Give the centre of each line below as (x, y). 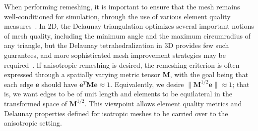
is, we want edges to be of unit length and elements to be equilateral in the (118, 94)
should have (59, 84)
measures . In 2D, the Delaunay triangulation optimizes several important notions (129, 26)
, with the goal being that (209, 74)
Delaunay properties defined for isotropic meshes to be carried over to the (116, 113)
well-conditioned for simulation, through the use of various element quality (117, 16)
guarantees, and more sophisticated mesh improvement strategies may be (115, 55)
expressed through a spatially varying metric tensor (82, 74)
